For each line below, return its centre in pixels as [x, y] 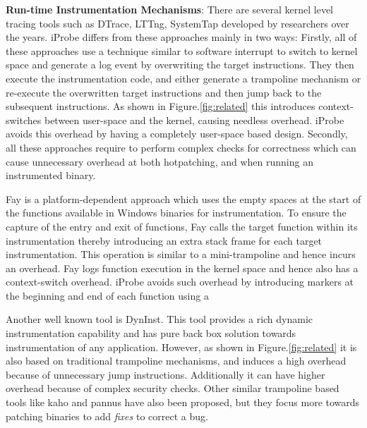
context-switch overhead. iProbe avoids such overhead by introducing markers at [180, 282]
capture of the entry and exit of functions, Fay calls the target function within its [182, 226]
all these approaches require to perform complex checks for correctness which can [181, 147]
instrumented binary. [51, 175]
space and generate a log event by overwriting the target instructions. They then [180, 65]
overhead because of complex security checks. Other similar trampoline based [173, 388]
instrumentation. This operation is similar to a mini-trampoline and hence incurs [181, 254]
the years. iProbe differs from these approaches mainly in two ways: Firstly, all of [181, 37]
